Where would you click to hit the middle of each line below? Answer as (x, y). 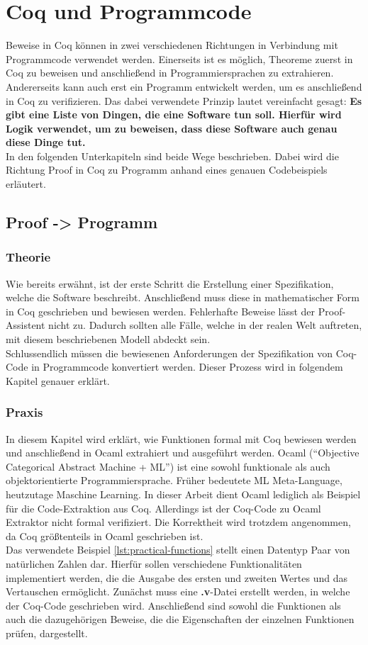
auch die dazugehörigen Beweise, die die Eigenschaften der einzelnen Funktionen (180, 619)
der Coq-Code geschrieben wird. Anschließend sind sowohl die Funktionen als (173, 605)
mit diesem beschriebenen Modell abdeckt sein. (108, 339)
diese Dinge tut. (46, 142)
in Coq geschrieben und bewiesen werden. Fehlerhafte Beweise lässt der (161, 311)
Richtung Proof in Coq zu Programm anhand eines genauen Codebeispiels (167, 170)
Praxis (24, 412)
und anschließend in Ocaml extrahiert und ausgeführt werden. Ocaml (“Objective (183, 453)
